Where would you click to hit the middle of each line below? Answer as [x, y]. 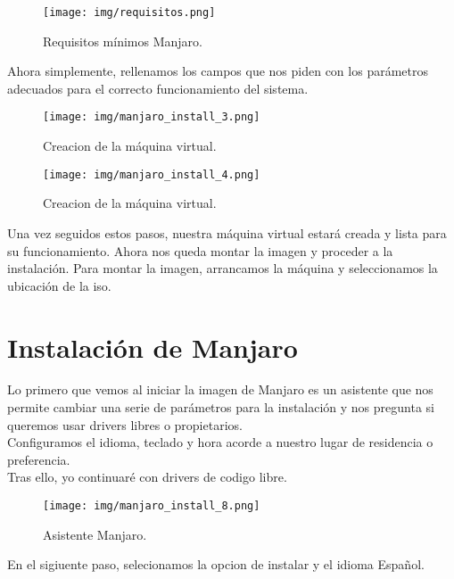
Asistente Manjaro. [95, 534]
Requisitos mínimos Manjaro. [123, 41]
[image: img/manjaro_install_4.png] [152, 174]
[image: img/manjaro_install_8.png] [152, 506]
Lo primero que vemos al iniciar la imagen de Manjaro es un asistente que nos [220, 389]
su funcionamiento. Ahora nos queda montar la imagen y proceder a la [200, 250]
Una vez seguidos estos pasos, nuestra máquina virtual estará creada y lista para [227, 232]
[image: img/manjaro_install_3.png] [152, 117]
